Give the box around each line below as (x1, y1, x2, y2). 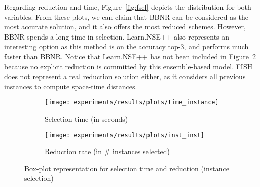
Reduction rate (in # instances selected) (45, 146, 170, 157)
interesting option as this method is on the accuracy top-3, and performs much (4, 41, 249, 52)
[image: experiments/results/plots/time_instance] (45, 99, 219, 106)
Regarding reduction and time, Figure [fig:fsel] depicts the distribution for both (4, 2, 251, 12)
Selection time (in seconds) (45, 114, 128, 124)
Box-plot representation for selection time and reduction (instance (24, 163, 229, 173)
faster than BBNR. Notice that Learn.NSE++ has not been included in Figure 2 (4, 51, 256, 61)
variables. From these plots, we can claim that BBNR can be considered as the (4, 11, 248, 22)
